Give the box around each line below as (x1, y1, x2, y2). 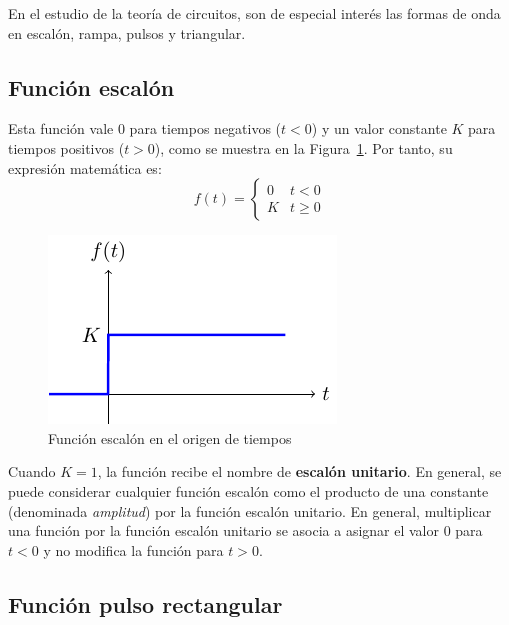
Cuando (8, 461, 56, 482)
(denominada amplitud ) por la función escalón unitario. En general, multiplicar (8, 500, 492, 521)
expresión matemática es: (8, 157, 162, 178)
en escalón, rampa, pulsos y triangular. (8, 22, 246, 43)
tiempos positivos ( (8, 137, 125, 158)
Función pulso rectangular (8, 588, 283, 619)
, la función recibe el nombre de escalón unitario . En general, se (97, 461, 502, 482)
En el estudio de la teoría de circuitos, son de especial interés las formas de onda (8, 3, 501, 23)
